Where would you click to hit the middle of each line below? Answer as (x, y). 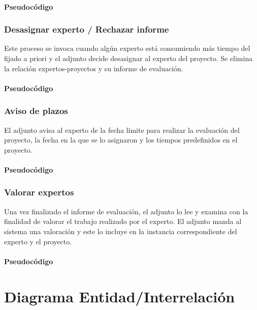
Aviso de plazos (36, 111)
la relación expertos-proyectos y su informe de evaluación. (94, 68)
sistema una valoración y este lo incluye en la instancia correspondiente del (121, 231)
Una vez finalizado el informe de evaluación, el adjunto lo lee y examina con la (126, 211)
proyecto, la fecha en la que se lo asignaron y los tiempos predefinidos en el (121, 140)
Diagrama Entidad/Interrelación (120, 296)
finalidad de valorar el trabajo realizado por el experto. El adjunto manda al (123, 221)
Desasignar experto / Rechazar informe (87, 29)
